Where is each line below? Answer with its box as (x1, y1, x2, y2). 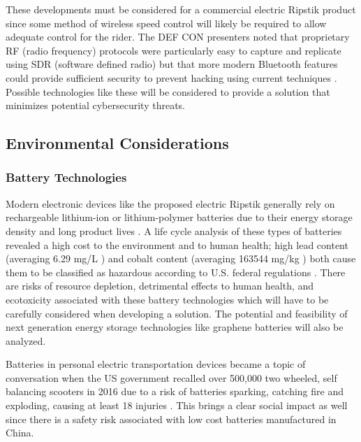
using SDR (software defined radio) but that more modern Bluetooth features (6, 57, 338, 71)
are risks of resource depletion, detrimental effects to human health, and (6, 278, 314, 293)
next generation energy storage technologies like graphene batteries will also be (6, 320, 344, 334)
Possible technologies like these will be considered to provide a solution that (6, 84, 330, 99)
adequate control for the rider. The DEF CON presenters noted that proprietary (6, 29, 350, 44)
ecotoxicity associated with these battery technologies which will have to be (6, 292, 329, 306)
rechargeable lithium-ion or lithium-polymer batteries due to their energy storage (6, 210, 353, 224)
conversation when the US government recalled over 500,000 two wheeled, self (6, 370, 337, 385)
